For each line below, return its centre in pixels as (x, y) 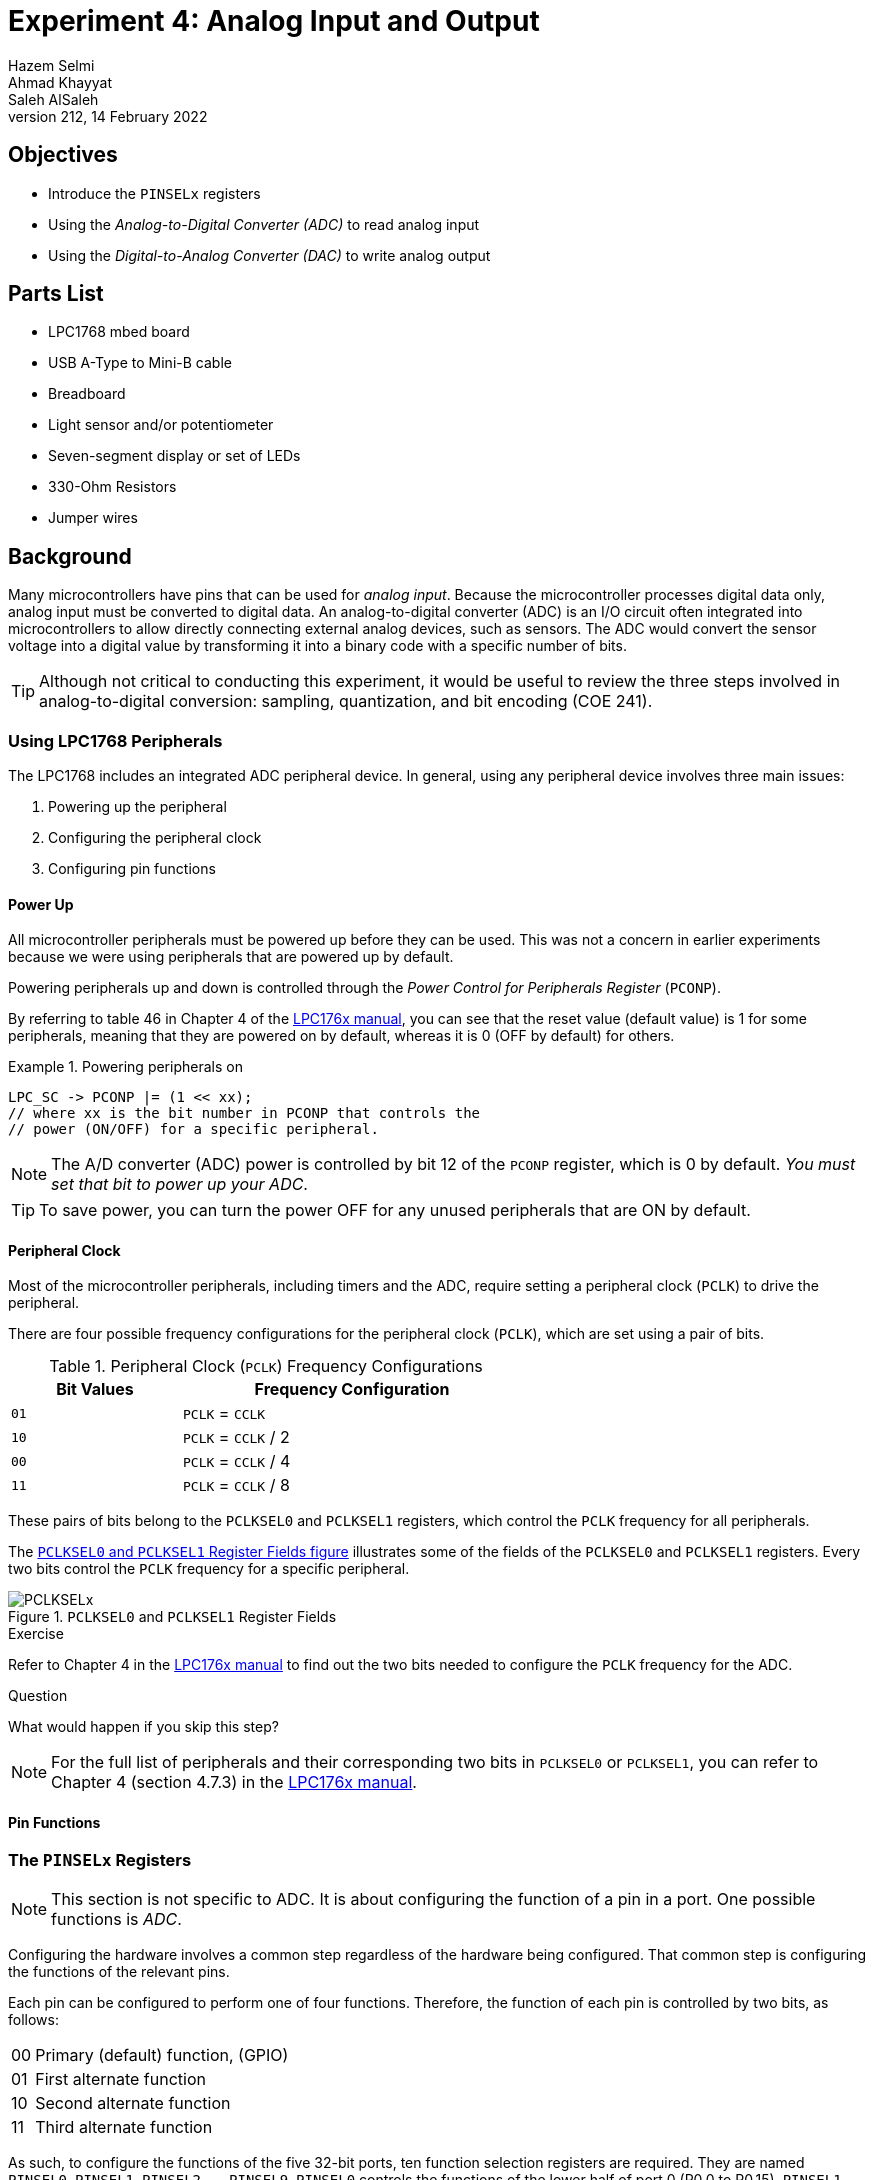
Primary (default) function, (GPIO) (162, 2055)
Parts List (56, 294)
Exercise (36, 1634)
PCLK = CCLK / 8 (236, 1485)
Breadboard (87, 394)
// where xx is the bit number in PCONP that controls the (244, 1113)
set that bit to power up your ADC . (179, 1184)
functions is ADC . (116, 1919)
